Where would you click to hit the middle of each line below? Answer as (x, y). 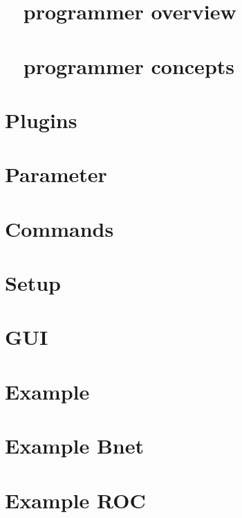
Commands (59, 228)
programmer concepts (129, 65)
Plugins (41, 119)
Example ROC (75, 500)
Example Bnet (75, 446)
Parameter (56, 174)
